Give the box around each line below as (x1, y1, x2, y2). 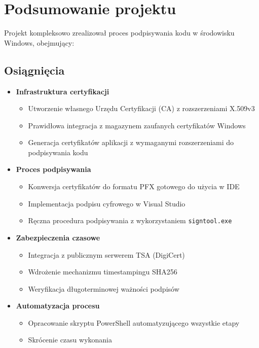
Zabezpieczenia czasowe (16, 232, 100, 242)
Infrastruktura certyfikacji (16, 86, 109, 96)
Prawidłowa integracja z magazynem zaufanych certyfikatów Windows (28, 120, 246, 130)
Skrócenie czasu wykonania (28, 334, 112, 345)
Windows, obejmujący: (4, 37, 75, 48)
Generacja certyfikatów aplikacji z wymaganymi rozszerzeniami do (28, 137, 234, 148)
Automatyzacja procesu (16, 300, 100, 311)
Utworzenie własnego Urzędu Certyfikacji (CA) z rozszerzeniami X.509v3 (28, 103, 255, 114)
